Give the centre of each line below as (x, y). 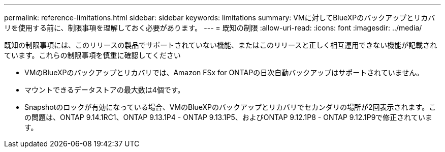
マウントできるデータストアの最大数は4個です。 (105, 90)
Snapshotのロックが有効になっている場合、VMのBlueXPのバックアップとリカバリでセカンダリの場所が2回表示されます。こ (230, 107)
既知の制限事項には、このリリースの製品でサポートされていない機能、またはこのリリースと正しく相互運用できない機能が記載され (221, 45)
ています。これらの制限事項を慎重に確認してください (92, 55)
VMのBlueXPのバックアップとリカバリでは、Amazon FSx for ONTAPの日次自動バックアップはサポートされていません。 (224, 72)
